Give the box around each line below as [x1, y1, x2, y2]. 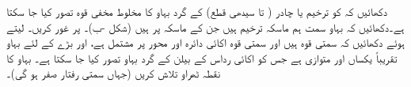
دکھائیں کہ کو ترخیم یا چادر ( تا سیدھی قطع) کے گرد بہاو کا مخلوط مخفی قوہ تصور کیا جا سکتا [6, 3, 387, 19]
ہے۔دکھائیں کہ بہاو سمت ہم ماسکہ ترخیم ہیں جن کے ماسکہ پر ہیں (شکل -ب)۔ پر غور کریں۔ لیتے [6, 18, 405, 35]
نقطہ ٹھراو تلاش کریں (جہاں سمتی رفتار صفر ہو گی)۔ [6, 65, 221, 81]
